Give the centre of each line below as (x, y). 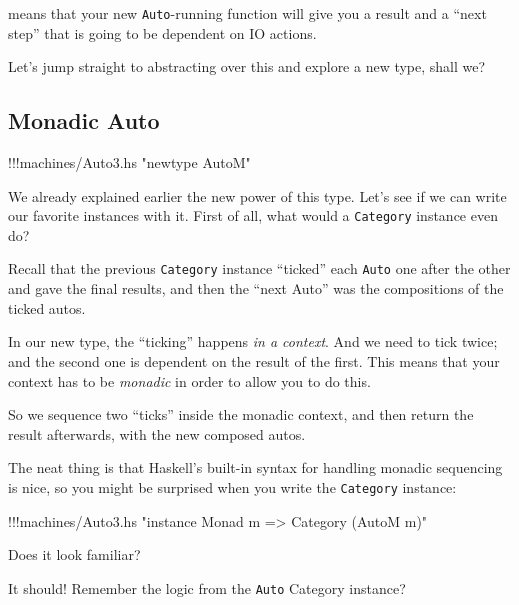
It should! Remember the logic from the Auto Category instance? (207, 587)
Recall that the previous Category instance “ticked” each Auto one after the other (259, 268)
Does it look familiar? (74, 554)
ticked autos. (47, 307)
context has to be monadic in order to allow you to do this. (189, 380)
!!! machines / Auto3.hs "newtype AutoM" (129, 162)
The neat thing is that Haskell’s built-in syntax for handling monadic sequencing (255, 467)
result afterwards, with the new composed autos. (157, 433)
